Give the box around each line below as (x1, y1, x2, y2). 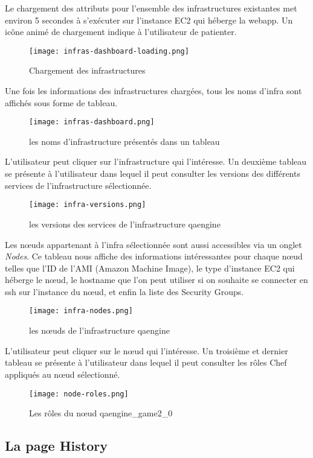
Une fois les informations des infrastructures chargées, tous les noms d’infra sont (5, 84, 302, 97)
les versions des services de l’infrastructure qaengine (29, 217, 221, 230)
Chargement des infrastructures (29, 64, 146, 77)
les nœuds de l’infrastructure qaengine (29, 324, 170, 337)
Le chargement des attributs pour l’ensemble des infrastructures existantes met (5, 2, 297, 14)
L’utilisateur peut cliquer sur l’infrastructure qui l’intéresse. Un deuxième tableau (5, 155, 307, 168)
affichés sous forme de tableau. (5, 96, 118, 109)
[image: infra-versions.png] (29, 200, 146, 209)
